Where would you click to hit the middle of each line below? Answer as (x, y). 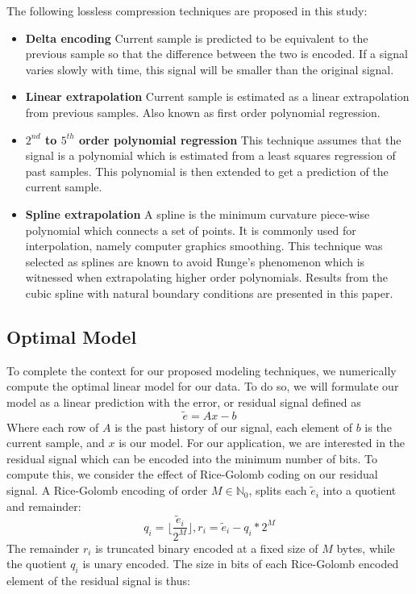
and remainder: (44, 506)
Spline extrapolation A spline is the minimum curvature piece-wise (198, 213)
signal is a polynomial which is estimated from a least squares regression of (210, 155)
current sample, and (56, 443)
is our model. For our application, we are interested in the (262, 443)
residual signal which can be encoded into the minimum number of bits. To (192, 458)
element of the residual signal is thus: (98, 581)
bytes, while (366, 548)
